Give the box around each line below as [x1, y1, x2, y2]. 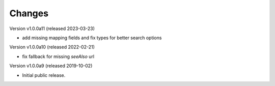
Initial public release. [22, 72, 66, 78]
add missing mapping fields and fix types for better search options [22, 35, 162, 41]
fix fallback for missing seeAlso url [22, 53, 94, 60]
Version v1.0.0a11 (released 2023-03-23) [9, 25, 95, 32]
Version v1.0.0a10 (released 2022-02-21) [9, 44, 95, 50]
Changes [9, 8, 48, 19]
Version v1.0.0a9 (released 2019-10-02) [9, 63, 93, 69]
